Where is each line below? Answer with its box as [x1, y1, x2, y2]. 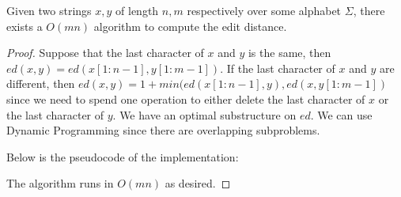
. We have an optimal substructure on [112, 106, 297, 123]
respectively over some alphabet [187, 2, 342, 18]
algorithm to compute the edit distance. [93, 17, 287, 34]
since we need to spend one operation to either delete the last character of [6, 90, 365, 107]
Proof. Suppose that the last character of [6, 44, 204, 61]
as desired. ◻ [165, 175, 231, 191]
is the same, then [248, 44, 331, 61]
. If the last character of [220, 59, 335, 76]
